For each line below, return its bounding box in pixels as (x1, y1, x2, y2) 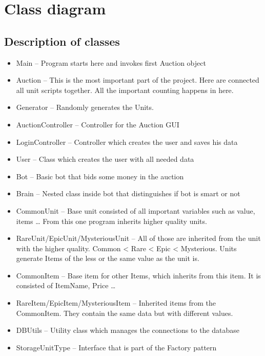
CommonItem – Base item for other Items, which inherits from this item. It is (16, 270, 261, 280)
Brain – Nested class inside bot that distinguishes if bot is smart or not (16, 188, 240, 199)
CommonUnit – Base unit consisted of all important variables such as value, (16, 205, 255, 216)
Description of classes (4, 33, 120, 49)
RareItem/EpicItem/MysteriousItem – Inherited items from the (16, 297, 216, 308)
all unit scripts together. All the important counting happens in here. (16, 84, 234, 95)
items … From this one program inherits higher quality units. (16, 215, 207, 226)
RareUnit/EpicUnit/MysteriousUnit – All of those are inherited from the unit (16, 233, 261, 243)
